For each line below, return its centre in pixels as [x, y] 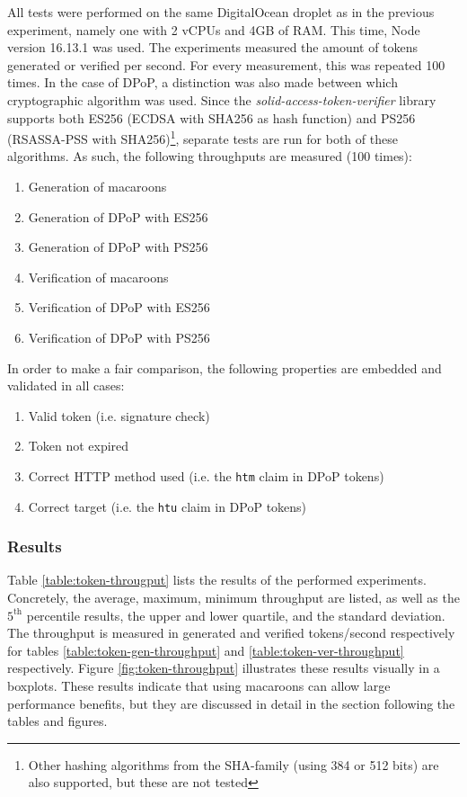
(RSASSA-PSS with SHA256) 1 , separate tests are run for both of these [203, 137]
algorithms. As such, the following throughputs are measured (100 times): [210, 156]
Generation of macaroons [97, 186]
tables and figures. [57, 721]
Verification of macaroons [98, 277]
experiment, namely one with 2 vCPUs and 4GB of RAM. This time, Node [214, 29]
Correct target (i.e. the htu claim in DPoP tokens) [167, 506]
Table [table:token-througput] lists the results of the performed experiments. [217, 580]
